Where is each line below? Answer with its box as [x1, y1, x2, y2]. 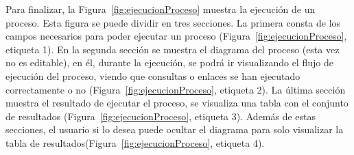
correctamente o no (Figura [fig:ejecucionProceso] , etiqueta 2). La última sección [5, 82, 346, 96]
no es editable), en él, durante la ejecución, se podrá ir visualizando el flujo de [5, 55, 333, 70]
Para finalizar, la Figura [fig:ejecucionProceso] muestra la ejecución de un [5, 2, 316, 16]
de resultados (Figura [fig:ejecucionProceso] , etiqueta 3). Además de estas [5, 109, 316, 123]
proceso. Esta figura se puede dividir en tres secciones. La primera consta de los [5, 15, 341, 29]
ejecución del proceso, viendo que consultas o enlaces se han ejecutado [5, 68, 300, 83]
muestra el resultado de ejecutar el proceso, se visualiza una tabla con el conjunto [5, 96, 349, 110]
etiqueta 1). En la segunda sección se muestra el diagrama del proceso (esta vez [5, 42, 340, 56]
